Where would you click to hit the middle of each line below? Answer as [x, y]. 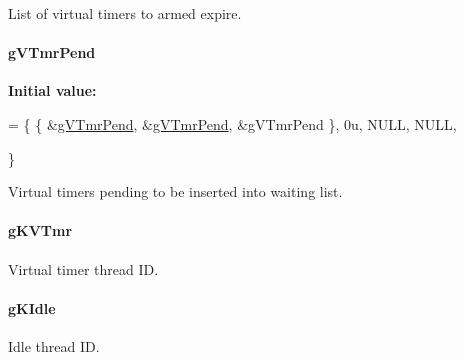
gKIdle [32, 307]
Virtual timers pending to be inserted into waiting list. [175, 191]
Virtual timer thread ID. [83, 268]
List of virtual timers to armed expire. [125, 13]
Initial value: [52, 90]
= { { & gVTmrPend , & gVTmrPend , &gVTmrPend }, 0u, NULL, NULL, [232, 123]
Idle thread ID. [54, 345]
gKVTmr [40, 230]
